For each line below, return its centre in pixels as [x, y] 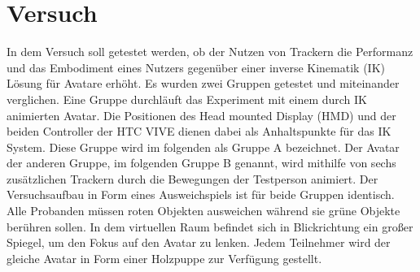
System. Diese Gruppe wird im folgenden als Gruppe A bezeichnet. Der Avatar [203, 147]
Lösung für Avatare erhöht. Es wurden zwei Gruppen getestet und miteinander [203, 83]
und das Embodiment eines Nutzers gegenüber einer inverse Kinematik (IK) [196, 67]
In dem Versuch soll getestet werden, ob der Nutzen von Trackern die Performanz [210, 52]
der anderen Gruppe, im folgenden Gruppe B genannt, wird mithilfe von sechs [201, 163]
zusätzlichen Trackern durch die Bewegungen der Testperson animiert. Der [192, 178]
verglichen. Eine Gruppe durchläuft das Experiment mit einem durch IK [187, 99]
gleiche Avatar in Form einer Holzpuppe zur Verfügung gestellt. [164, 258]
